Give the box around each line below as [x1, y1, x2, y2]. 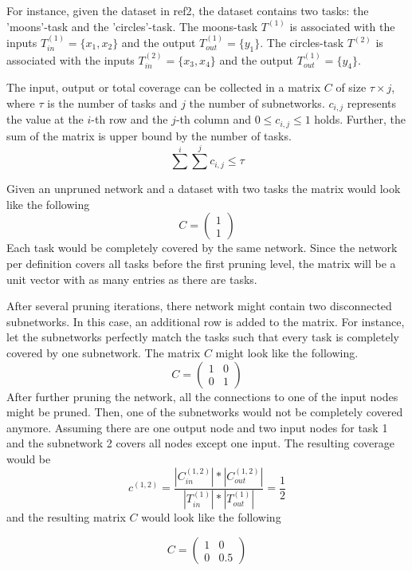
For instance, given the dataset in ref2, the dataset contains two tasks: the [6, 2, 369, 18]
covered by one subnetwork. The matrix [6, 345, 201, 361]
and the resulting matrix [6, 509, 126, 526]
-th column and [175, 111, 252, 128]
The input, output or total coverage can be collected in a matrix [6, 79, 321, 96]
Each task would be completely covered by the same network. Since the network [6, 239, 398, 256]
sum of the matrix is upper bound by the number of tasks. [6, 127, 292, 144]
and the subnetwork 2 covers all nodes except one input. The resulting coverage [6, 435, 394, 451]
